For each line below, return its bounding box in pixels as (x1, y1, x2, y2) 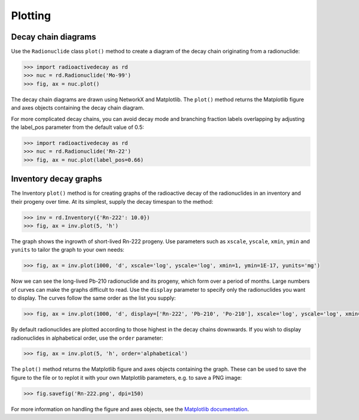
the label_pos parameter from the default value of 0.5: (11, 123, 144, 131)
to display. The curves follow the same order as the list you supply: (11, 294, 176, 302)
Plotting (11, 9, 51, 22)
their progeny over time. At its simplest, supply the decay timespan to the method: (11, 198, 214, 205)
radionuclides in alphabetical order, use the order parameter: (11, 334, 163, 342)
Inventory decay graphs (11, 174, 102, 184)
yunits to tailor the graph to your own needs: (11, 246, 125, 253)
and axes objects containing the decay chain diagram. (11, 104, 145, 111)
